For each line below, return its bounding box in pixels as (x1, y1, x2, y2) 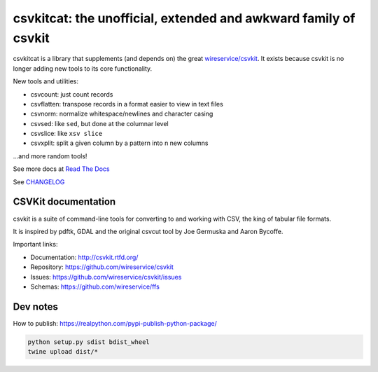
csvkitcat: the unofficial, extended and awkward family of (13, 11, 356, 26)
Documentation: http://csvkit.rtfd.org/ (30, 253, 139, 261)
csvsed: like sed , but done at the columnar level (30, 119, 169, 128)
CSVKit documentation (13, 196, 116, 208)
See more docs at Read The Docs (13, 165, 110, 173)
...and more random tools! (13, 151, 87, 160)
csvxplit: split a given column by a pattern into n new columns (30, 139, 209, 147)
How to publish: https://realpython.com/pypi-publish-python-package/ (13, 319, 217, 327)
